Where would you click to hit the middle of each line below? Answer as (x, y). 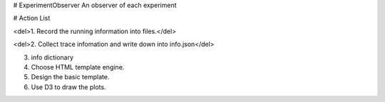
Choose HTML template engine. (78, 67)
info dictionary (52, 57)
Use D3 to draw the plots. (68, 87)
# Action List (32, 18)
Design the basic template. (70, 77)
